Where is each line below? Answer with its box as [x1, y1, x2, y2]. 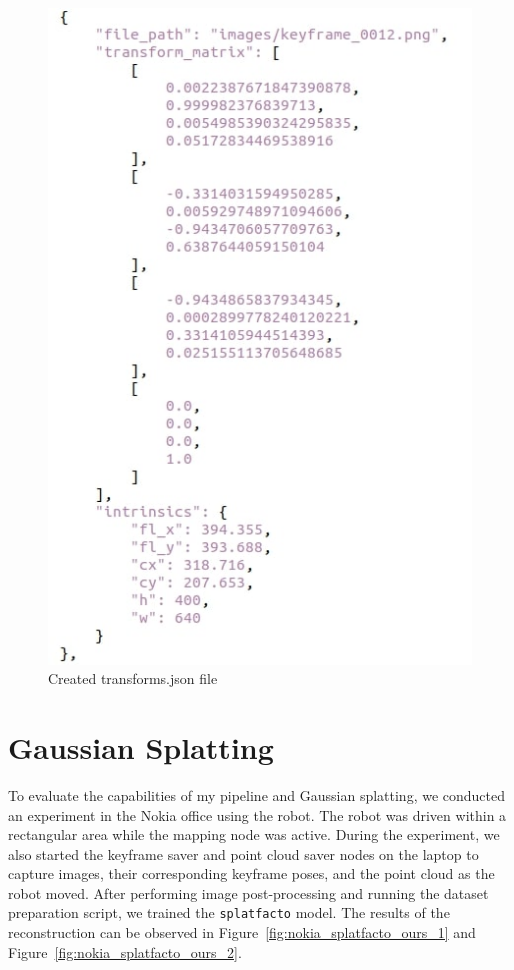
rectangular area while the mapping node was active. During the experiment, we [8, 824, 500, 845]
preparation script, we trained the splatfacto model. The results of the [8, 902, 450, 923]
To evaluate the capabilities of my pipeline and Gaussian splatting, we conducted [8, 784, 506, 805]
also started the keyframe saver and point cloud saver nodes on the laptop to [8, 843, 479, 864]
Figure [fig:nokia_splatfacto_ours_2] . [8, 941, 242, 962]
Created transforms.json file [48, 668, 218, 689]
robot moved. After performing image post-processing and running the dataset [8, 882, 489, 903]
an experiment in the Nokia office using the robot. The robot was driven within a [8, 804, 507, 825]
